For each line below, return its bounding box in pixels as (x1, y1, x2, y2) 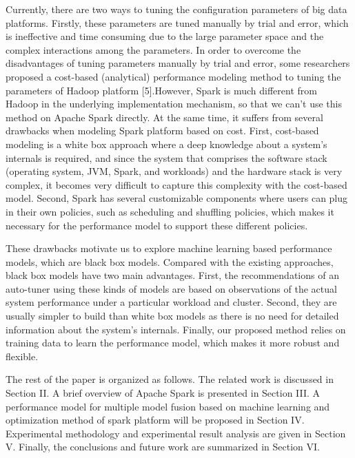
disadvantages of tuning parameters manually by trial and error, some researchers (6, 56, 350, 70)
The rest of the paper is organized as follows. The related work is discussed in (6, 372, 334, 386)
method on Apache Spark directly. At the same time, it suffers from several (6, 110, 323, 124)
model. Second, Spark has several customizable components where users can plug (6, 191, 348, 205)
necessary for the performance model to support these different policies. (6, 218, 308, 232)
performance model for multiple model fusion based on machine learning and (6, 399, 330, 413)
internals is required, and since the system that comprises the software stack (6, 150, 327, 165)
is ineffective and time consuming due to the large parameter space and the (6, 29, 324, 43)
